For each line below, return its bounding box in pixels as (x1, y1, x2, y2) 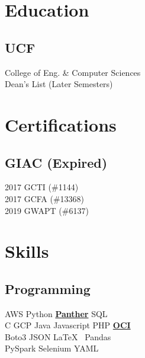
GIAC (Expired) (5, 153, 108, 171)
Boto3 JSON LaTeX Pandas (5, 330, 111, 343)
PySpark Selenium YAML (5, 342, 99, 354)
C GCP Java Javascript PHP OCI (5, 319, 131, 331)
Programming (5, 279, 91, 298)
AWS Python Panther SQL (5, 307, 108, 319)
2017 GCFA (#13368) (5, 192, 85, 204)
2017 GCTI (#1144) (5, 181, 79, 193)
